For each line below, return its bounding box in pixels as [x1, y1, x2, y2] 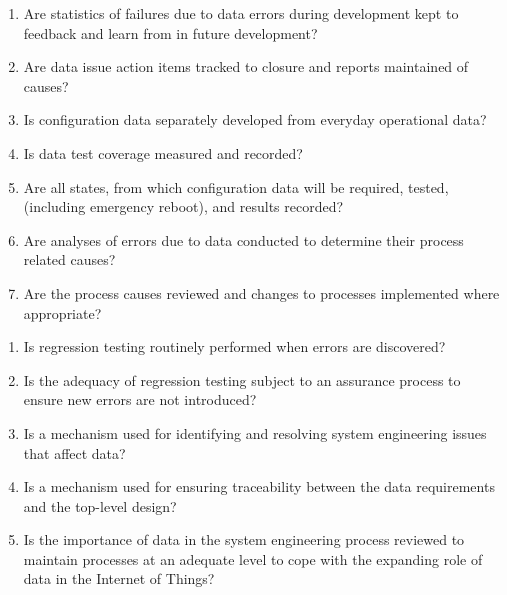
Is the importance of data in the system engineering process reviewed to [23, 529, 465, 550]
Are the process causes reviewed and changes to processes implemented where [23, 282, 500, 303]
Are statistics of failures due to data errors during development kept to [23, 3, 459, 23]
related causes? [23, 249, 116, 270]
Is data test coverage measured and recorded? [23, 142, 303, 163]
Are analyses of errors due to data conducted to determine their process [23, 229, 464, 250]
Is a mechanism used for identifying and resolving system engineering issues [23, 422, 487, 443]
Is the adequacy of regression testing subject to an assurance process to [23, 369, 461, 390]
